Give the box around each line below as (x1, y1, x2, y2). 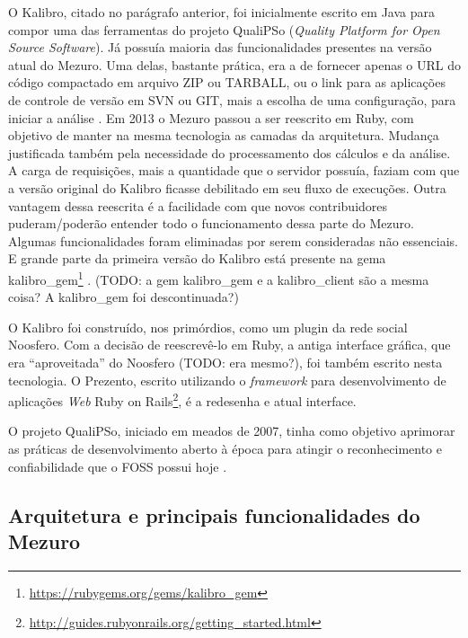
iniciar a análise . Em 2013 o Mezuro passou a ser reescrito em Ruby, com (8, 108, 414, 127)
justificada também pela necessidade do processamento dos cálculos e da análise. (8, 143, 451, 162)
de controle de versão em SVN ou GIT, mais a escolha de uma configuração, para (8, 90, 456, 109)
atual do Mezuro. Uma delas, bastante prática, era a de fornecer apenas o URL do (8, 55, 462, 74)
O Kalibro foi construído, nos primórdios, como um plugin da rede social (8, 317, 408, 336)
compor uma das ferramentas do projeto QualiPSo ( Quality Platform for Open (8, 20, 440, 39)
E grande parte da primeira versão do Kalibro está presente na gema (8, 249, 386, 268)
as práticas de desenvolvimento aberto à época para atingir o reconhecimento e (8, 439, 442, 457)
